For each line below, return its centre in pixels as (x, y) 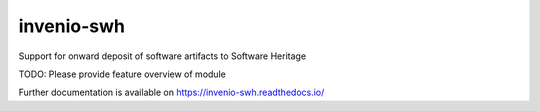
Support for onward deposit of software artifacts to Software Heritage (162, 56)
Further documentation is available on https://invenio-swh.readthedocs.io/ (171, 92)
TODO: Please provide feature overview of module (122, 74)
